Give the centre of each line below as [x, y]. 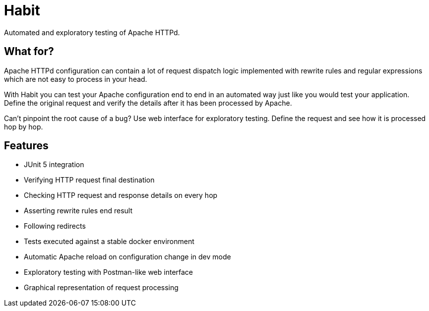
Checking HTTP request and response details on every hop [121, 195]
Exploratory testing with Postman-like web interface [109, 272]
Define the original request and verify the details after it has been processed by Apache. [148, 103]
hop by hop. [24, 126]
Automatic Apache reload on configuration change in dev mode [127, 257]
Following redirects [55, 226]
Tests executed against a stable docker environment [109, 242]
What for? [29, 52]
